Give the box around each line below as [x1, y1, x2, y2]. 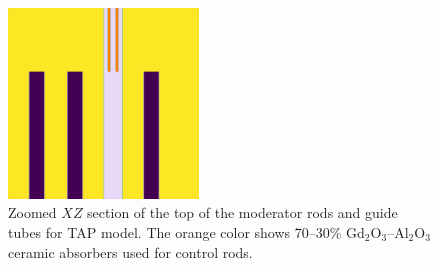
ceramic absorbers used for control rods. [8, 241, 253, 262]
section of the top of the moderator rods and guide [87, 202, 398, 223]
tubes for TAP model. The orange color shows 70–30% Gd [8, 221, 365, 242]
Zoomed [8, 202, 57, 223]
